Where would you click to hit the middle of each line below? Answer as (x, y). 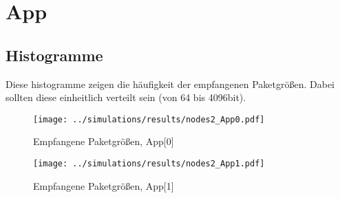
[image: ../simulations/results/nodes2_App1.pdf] (149, 164)
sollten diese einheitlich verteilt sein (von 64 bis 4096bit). (126, 97)
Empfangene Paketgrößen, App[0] (104, 141)
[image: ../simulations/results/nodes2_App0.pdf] (149, 119)
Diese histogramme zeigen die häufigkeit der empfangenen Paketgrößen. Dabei (170, 84)
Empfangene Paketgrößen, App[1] (104, 185)
